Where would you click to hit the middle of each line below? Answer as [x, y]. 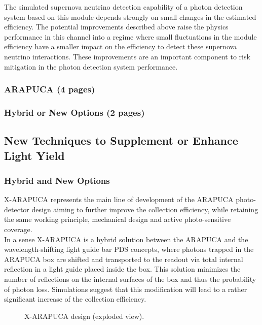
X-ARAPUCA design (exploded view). [84, 316]
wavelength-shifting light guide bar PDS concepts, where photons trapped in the [129, 249]
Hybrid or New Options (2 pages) [74, 112]
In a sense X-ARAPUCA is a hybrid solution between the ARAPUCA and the [126, 239]
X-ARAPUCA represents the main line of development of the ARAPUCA [119, 199]
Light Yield [34, 155]
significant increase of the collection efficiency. [75, 299]
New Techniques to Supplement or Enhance [121, 140]
